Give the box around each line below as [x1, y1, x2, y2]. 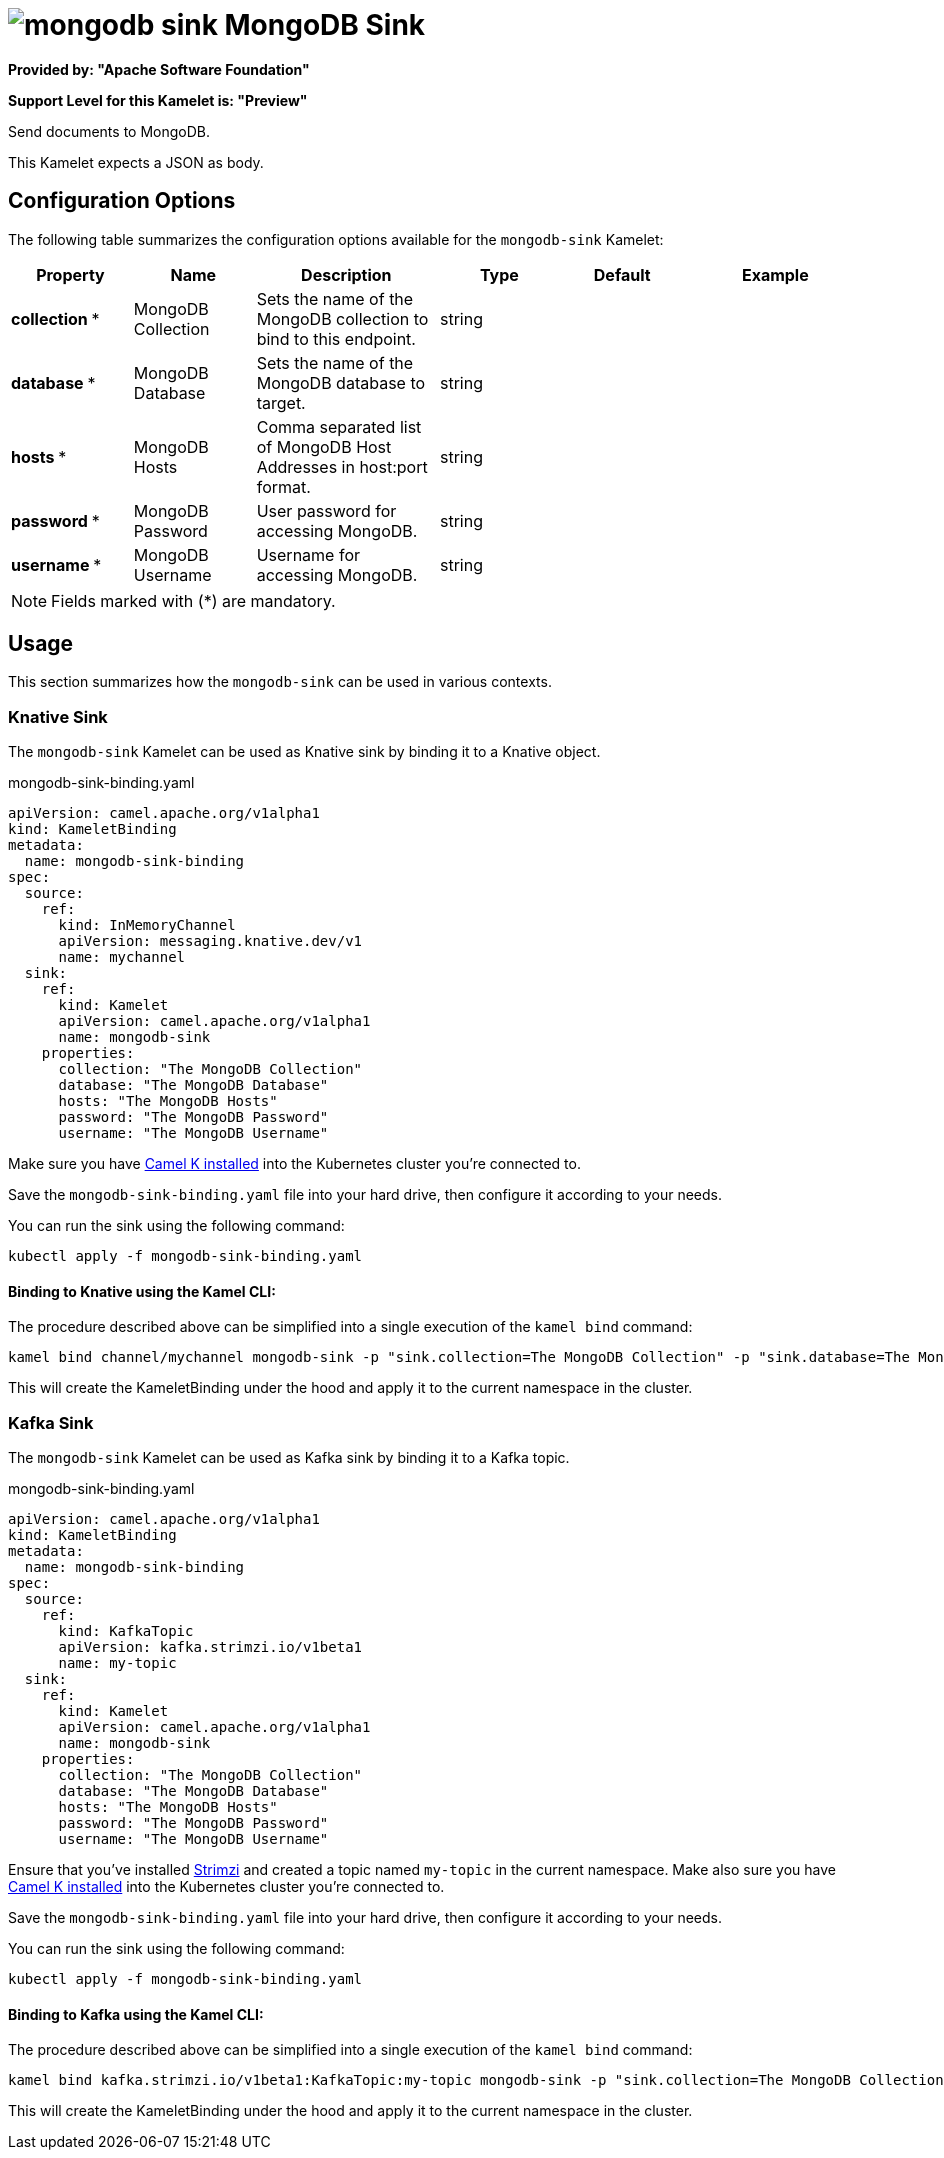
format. [256, 476, 311, 497]
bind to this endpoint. [256, 328, 416, 349]
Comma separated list [256, 416, 422, 437]
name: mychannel [58, 949, 186, 966]
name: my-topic [58, 1655, 177, 1672]
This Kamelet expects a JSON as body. [8, 153, 264, 171]
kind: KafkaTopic [58, 1623, 194, 1640]
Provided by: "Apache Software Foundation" [8, 60, 310, 78]
